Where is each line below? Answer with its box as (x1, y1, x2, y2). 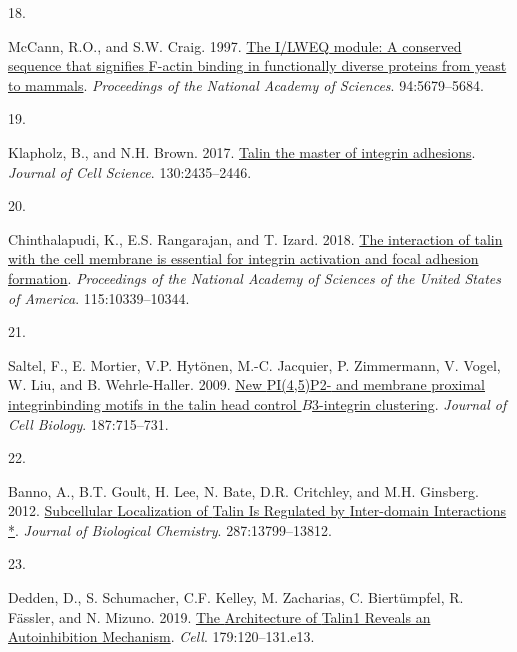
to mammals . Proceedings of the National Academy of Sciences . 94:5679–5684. (8, 74, 484, 95)
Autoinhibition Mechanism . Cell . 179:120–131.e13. (8, 626, 315, 647)
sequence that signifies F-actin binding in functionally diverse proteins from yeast (8, 55, 507, 76)
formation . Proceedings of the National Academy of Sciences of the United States (8, 267, 501, 288)
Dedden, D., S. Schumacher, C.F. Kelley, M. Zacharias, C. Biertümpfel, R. (8, 587, 464, 608)
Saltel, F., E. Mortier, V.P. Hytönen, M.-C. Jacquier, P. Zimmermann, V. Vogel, (8, 354, 501, 375)
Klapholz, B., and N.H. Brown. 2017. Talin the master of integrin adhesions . (8, 141, 476, 162)
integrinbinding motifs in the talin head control (8, 393, 297, 414)
